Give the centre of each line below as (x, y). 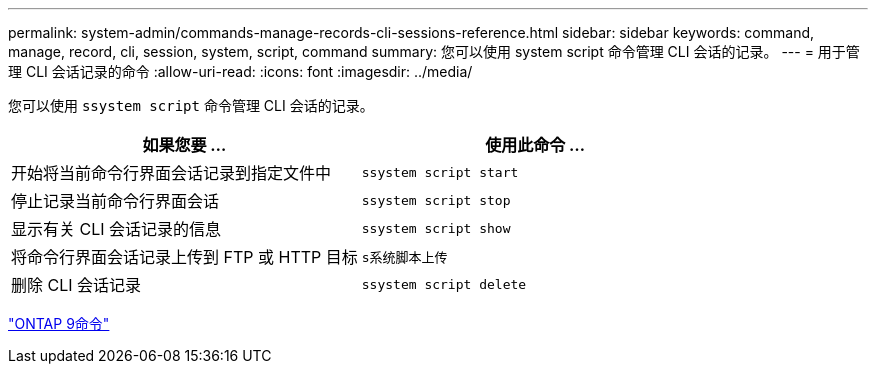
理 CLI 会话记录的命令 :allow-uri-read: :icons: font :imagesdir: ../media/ (240, 71)
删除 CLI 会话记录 (76, 285)
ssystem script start (440, 172)
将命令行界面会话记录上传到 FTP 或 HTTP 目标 (184, 257)
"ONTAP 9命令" (59, 323)
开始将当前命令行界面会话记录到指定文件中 (171, 173)
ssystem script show (436, 228)
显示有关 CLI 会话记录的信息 (116, 229)
